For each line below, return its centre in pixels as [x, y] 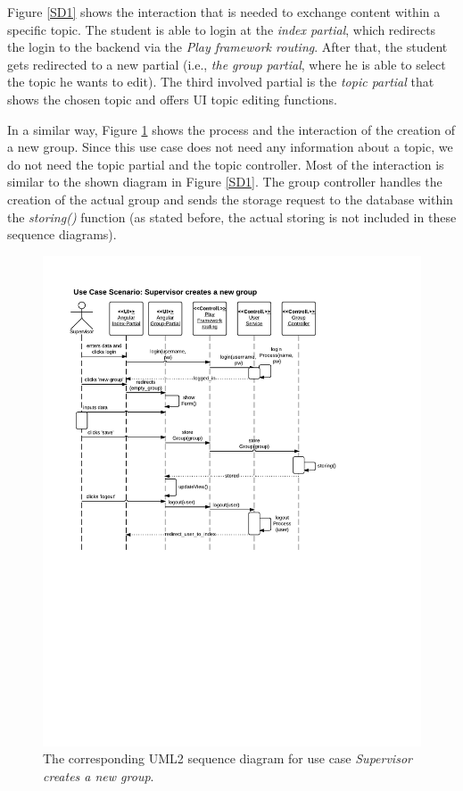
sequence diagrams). [62, 234]
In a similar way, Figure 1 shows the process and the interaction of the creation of [231, 129]
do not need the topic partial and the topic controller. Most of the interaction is [226, 164]
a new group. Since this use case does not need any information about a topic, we [230, 147]
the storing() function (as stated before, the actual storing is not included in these [232, 216]
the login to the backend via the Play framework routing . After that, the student [227, 47]
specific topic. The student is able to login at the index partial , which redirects [222, 29]
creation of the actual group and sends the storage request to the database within [230, 199]
